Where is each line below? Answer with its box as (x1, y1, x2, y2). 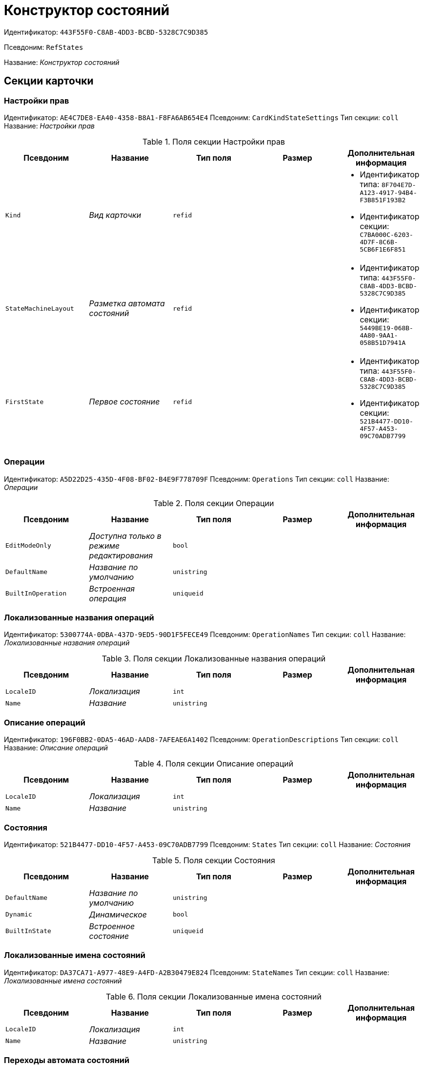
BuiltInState (5, 927, 51, 935)
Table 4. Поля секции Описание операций (134, 759, 294, 769)
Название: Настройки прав (4, 121, 95, 130)
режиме (89, 540, 120, 551)
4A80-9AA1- (360, 331, 398, 339)
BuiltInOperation (5, 590, 67, 597)
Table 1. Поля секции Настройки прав (142, 136, 285, 147)
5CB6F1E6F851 (360, 245, 406, 253)
